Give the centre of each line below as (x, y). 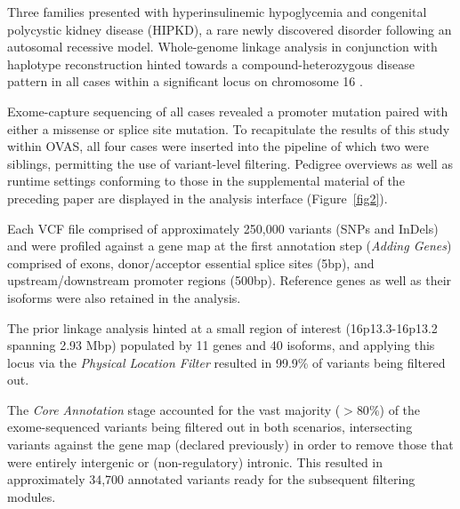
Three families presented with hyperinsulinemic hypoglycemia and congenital (217, 12)
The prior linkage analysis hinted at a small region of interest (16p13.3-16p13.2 (222, 327)
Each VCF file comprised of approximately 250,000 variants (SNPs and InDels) (223, 228)
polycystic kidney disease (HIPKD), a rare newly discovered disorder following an (230, 29)
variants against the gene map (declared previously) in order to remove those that (230, 445)
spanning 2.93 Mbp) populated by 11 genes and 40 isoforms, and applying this (221, 345)
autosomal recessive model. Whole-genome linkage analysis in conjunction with (222, 47)
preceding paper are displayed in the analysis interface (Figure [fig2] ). (198, 198)
